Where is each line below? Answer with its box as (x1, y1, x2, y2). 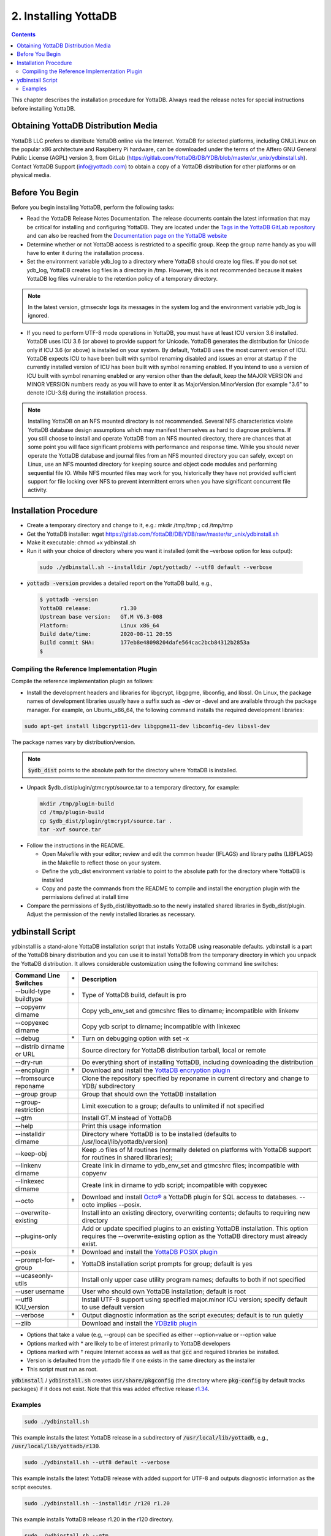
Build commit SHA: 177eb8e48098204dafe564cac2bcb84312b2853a (39, 639, 250, 646)
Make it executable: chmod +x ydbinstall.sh (26, 539, 136, 546)
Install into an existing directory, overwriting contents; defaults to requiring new (82, 1209, 311, 1217)
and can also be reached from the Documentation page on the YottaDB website (26, 232, 227, 240)
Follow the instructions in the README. (26, 842, 125, 849)
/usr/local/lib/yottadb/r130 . (11, 1443, 101, 1450)
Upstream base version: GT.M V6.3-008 (39, 613, 162, 621)
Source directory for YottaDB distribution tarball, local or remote (82, 1046, 267, 1055)
